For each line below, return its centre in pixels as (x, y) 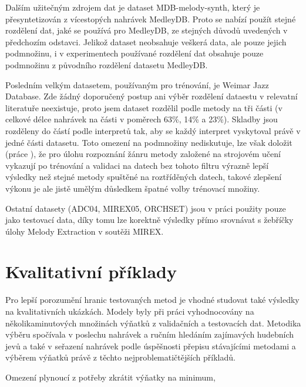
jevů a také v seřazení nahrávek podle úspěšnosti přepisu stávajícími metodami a (151, 346)
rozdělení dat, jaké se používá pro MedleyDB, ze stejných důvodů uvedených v (147, 30)
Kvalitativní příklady (91, 271)
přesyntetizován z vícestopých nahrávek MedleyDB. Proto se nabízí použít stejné (151, 19)
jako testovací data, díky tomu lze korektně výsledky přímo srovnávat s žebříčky (149, 220)
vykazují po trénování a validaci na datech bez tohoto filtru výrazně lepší (137, 165)
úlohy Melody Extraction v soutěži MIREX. (85, 231)
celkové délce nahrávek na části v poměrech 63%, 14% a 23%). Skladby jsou (142, 119)
